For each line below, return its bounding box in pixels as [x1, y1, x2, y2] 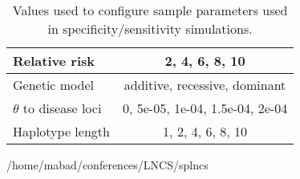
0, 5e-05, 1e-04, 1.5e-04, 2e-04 [122, 99, 288, 117]
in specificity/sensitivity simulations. [47, 19, 253, 38]
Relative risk [13, 51, 95, 70]
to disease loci [22, 99, 102, 117]
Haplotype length [13, 122, 110, 140]
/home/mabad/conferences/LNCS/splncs [6, 157, 209, 173]
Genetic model [13, 75, 94, 94]
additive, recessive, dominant [124, 75, 286, 94]
